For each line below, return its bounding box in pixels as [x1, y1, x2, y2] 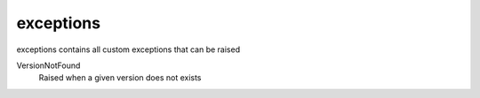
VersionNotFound [16, 60, 81, 71]
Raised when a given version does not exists [38, 72, 202, 83]
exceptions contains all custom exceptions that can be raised [16, 44, 240, 55]
